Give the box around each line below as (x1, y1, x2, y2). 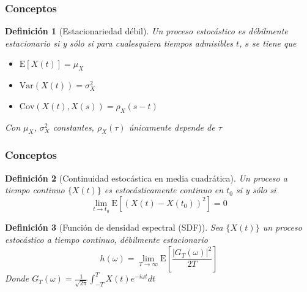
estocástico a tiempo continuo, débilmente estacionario (5, 233, 208, 246)
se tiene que (252, 36, 297, 49)
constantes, (53, 120, 94, 133)
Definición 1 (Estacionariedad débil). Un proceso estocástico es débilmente (5, 25, 288, 37)
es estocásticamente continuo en (104, 183, 224, 196)
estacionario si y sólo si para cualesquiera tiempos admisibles (5, 36, 234, 49)
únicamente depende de (128, 120, 215, 133)
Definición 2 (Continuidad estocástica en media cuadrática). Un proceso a (5, 171, 287, 184)
